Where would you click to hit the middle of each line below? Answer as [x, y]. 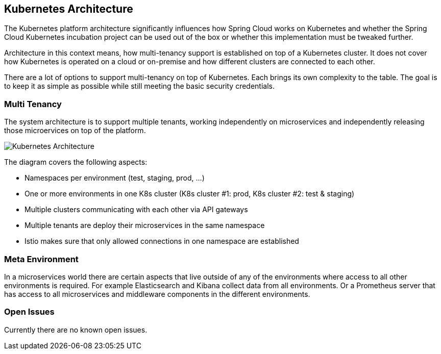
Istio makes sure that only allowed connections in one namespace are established [162, 241]
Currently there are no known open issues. [76, 330]
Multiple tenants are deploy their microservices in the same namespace [145, 225]
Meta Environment [41, 259]
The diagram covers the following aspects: [76, 162]
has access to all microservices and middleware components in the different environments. [157, 294]
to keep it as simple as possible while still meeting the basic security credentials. [139, 86]
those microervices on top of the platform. [75, 131]
